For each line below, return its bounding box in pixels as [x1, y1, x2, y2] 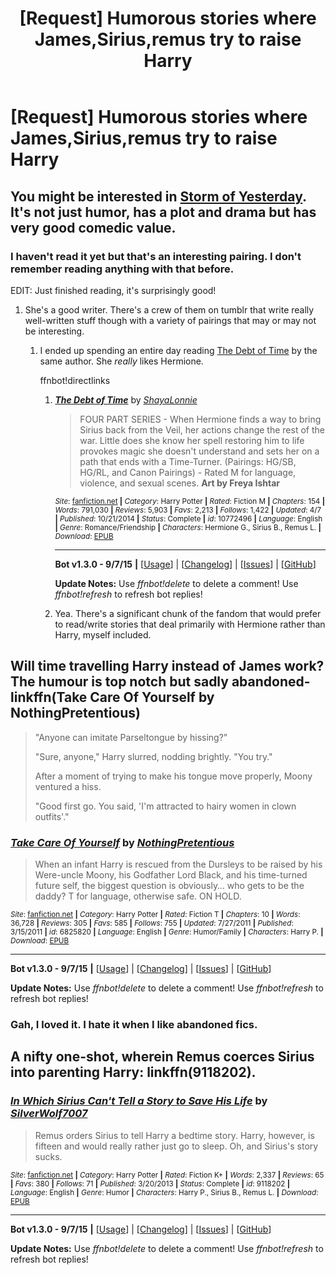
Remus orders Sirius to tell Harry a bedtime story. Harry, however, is [34, 1129, 315, 1141]
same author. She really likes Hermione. [39, 355, 204, 367]
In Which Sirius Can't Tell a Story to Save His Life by [10, 1094, 268, 1108]
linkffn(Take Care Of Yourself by [10, 689, 215, 706]
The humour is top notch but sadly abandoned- [10, 673, 311, 691]
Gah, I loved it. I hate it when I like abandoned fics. [10, 1017, 258, 1031]
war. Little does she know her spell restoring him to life [79, 434, 305, 446]
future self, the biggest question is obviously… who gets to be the [34, 879, 305, 891]
